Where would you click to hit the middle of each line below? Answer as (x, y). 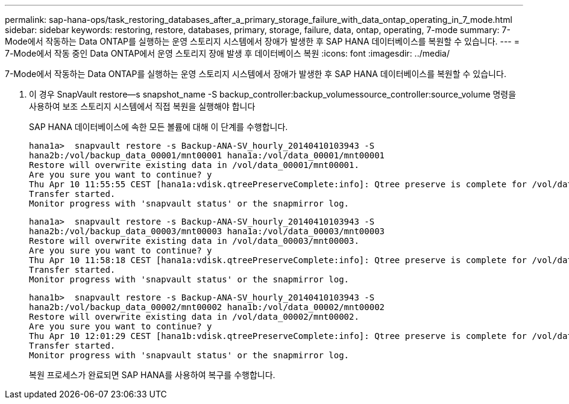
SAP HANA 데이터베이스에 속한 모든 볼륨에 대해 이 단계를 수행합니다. (159, 127)
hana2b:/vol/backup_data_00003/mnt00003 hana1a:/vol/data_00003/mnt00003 (207, 231)
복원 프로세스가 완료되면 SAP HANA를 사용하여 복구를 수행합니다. (152, 375)
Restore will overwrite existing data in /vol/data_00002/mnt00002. (194, 317)
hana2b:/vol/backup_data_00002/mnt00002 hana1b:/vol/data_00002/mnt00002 (207, 307)
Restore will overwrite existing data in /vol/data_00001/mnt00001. (194, 165)
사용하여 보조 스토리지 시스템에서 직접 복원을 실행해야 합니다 (142, 106)
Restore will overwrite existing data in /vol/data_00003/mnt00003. (194, 241)
